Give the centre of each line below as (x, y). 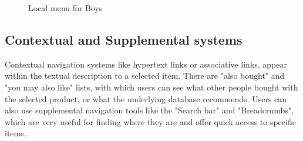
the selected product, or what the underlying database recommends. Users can (146, 98)
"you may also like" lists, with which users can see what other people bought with (151, 87)
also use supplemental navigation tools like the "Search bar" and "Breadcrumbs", (149, 110)
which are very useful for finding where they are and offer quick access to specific (150, 121)
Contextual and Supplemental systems (124, 39)
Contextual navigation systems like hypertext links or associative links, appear (146, 64)
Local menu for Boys (65, 8)
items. (16, 133)
